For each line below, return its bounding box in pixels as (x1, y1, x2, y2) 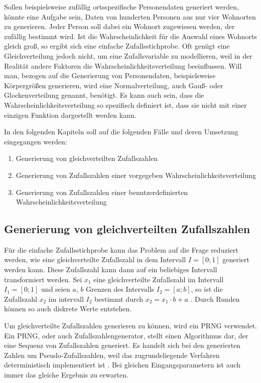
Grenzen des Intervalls (86, 284, 155, 294)
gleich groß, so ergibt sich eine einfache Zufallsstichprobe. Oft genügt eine (4, 41, 230, 51)
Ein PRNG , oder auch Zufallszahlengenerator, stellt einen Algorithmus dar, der (4, 330, 248, 340)
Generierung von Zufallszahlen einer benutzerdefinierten (16, 186, 188, 197)
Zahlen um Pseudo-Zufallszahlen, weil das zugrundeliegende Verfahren (4, 349, 220, 360)
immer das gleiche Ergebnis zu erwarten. (4, 369, 128, 380)
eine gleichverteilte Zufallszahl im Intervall (93, 274, 224, 284)
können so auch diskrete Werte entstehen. (4, 303, 132, 314)
